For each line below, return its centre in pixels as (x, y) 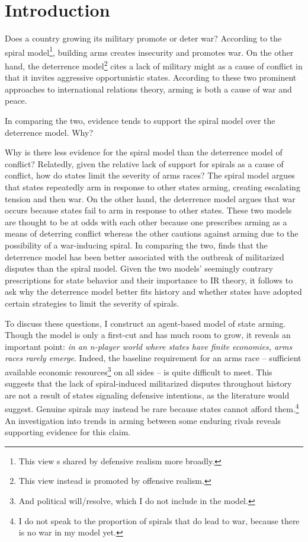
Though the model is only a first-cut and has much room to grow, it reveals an (148, 335)
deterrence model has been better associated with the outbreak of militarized (145, 256)
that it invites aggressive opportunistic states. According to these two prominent (151, 77)
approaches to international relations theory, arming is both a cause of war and (148, 89)
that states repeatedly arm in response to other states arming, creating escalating (153, 186)
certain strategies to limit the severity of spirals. (92, 303)
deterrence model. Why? (49, 132)
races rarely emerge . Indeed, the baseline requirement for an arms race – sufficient (153, 358)
